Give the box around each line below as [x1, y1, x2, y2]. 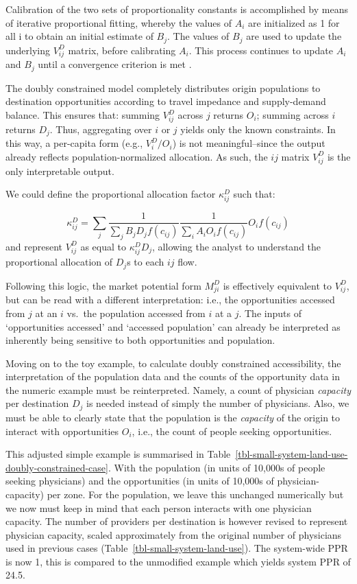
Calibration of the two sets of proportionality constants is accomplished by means [5, 2, 348, 16]
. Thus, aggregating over [49, 121, 152, 136]
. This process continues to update [188, 43, 333, 57]
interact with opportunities [5, 423, 119, 438]
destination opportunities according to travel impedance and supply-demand [5, 94, 326, 108]
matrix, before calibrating [68, 43, 176, 57]
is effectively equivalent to [223, 278, 332, 292]
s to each [127, 255, 164, 269]
